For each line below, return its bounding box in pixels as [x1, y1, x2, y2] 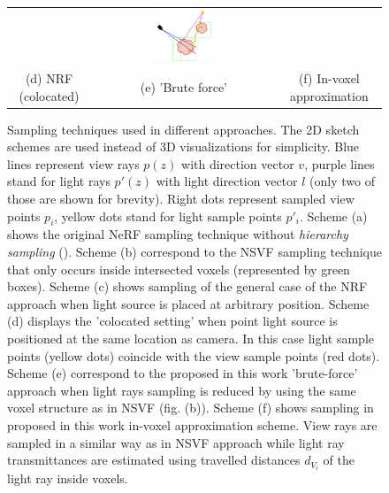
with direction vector [181, 154, 294, 173]
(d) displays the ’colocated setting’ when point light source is [7, 312, 338, 330]
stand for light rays [7, 172, 111, 190]
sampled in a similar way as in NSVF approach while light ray [7, 433, 345, 451]
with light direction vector [156, 172, 298, 190]
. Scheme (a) [299, 206, 368, 225]
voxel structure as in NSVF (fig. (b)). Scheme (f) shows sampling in [7, 398, 374, 417]
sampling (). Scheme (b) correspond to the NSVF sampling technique [7, 242, 382, 260]
